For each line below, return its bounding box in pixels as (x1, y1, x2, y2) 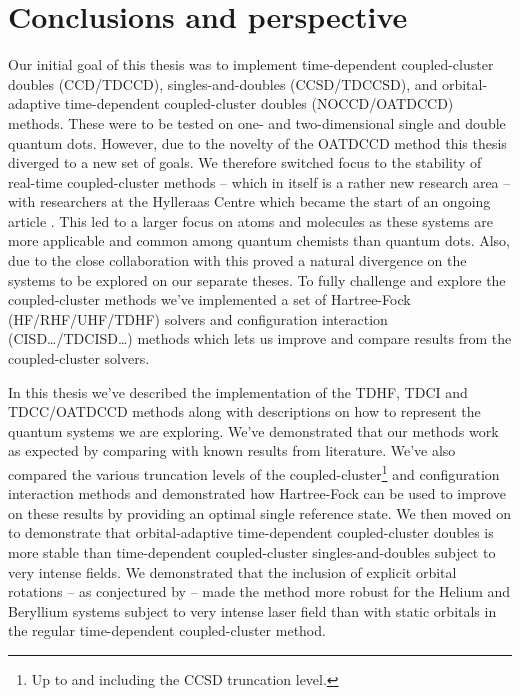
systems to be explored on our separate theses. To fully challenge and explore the (8, 269, 506, 290)
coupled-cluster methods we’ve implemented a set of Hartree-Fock (8, 289, 411, 310)
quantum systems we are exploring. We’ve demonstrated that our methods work (8, 420, 499, 441)
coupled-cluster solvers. (8, 348, 150, 369)
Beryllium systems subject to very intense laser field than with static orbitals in (8, 600, 497, 621)
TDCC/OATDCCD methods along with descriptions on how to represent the (8, 401, 481, 422)
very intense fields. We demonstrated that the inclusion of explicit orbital (8, 561, 457, 582)
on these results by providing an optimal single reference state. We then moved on (8, 502, 511, 523)
